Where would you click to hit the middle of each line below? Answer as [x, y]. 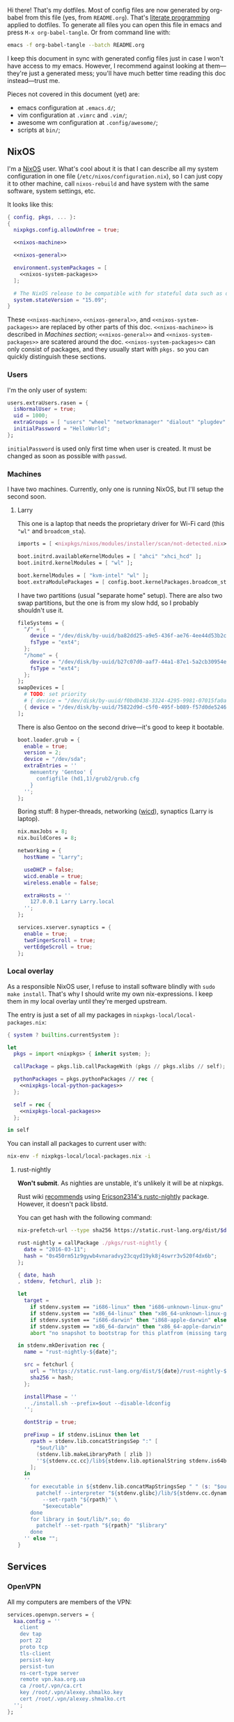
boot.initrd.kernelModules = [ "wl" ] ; [75, 563]
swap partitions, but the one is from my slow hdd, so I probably [108, 603]
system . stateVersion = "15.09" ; [61, 300]
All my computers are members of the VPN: [70, 1602]
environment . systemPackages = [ [61, 268]
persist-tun [37, 1666]
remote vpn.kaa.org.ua [53, 1679]
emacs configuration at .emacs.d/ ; [67, 107]
